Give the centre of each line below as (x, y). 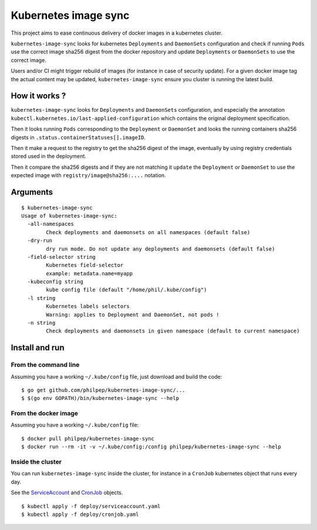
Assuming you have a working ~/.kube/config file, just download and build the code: (117, 376)
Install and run (38, 348)
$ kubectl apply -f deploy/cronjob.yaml (80, 514)
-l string (41, 298)
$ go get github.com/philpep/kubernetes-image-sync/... (103, 390)
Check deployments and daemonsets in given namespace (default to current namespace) (173, 331)
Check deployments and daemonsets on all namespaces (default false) (148, 232)
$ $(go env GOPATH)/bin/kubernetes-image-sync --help (100, 398)
